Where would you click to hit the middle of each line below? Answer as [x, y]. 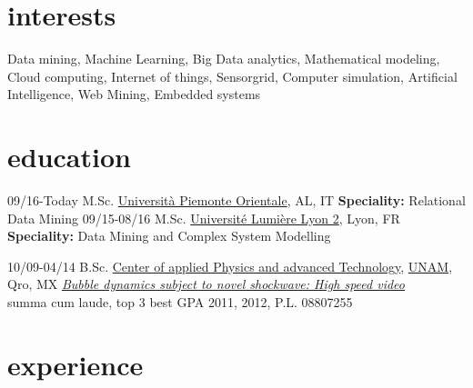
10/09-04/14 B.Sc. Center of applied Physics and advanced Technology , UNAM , [230, 266]
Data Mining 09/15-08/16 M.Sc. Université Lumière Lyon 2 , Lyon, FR [204, 218]
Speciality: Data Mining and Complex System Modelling [169, 236]
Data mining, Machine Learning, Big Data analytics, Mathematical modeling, [224, 59]
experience [75, 364]
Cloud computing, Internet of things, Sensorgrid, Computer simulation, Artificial [232, 76]
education [69, 157]
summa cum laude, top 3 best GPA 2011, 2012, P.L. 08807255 [180, 302]
